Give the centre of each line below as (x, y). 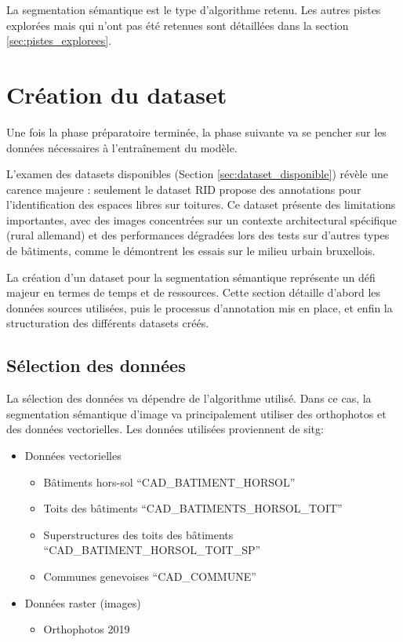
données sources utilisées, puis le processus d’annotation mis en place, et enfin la (200, 307)
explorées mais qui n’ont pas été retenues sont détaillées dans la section (178, 25)
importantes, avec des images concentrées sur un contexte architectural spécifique (201, 219)
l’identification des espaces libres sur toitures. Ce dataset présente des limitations (201, 204)
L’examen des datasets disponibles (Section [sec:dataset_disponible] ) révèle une (197, 174)
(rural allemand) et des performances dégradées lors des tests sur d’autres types (198, 235)
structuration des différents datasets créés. (108, 323)
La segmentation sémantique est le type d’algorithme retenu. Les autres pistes (194, 9)
